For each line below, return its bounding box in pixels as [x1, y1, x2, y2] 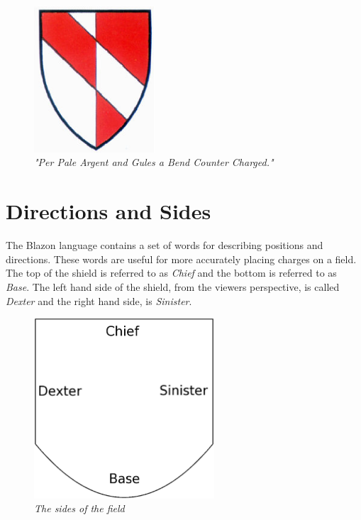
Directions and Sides [6, 197, 211, 226]
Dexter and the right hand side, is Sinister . [6, 293, 192, 308]
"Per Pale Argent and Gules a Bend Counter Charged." [34, 155, 274, 170]
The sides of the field [34, 501, 125, 516]
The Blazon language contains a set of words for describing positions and [6, 238, 323, 253]
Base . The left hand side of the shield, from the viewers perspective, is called [6, 279, 340, 294]
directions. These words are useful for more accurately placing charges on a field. [6, 251, 357, 266]
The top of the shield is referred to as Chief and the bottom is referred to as [6, 265, 337, 280]
